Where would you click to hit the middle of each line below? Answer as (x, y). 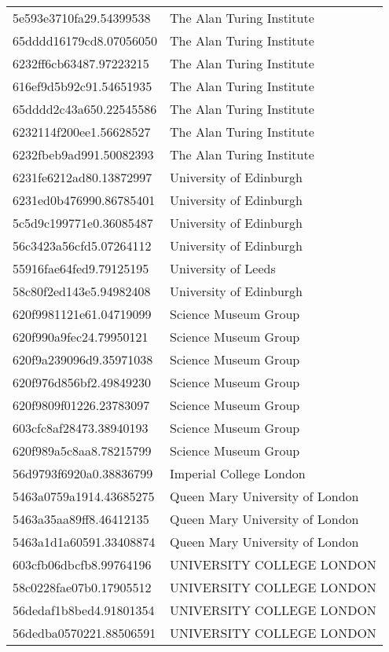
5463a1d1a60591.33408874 (84, 542)
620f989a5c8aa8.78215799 (82, 451)
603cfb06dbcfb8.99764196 (82, 564)
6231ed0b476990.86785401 (84, 200)
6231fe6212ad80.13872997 (83, 177)
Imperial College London (238, 473)
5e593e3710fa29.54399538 (82, 18)
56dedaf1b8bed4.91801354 (84, 610)
